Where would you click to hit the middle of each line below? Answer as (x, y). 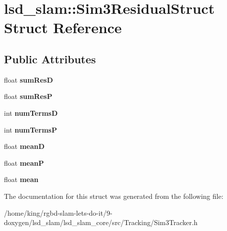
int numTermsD (31, 113)
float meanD (24, 146)
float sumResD (28, 79)
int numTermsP (30, 129)
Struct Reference (63, 27)
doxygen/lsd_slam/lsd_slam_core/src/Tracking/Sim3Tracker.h (101, 222)
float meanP (24, 162)
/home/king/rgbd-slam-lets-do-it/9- (58, 212)
